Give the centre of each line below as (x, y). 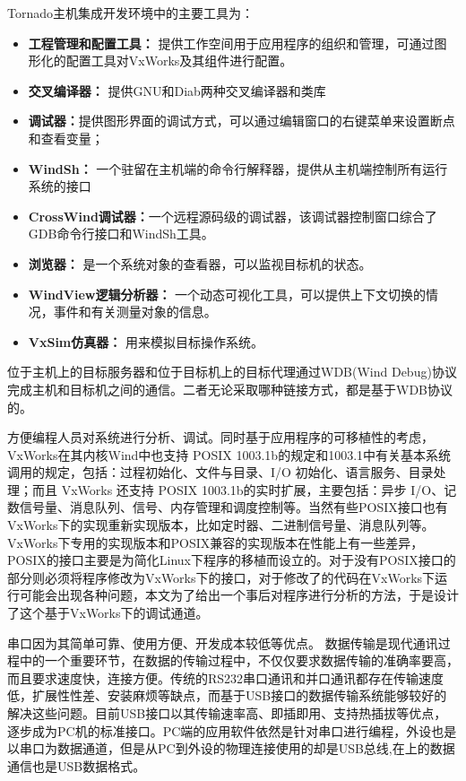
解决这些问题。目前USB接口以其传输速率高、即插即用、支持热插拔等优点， (227, 713)
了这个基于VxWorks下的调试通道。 (108, 613)
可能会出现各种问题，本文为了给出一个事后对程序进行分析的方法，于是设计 (239, 595)
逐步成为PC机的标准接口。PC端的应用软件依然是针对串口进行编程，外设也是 (232, 730)
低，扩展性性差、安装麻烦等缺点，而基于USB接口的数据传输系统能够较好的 (227, 695)
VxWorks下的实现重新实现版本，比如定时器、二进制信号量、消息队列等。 (221, 525)
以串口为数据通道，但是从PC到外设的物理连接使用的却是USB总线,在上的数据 (231, 748)
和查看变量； (66, 138)
